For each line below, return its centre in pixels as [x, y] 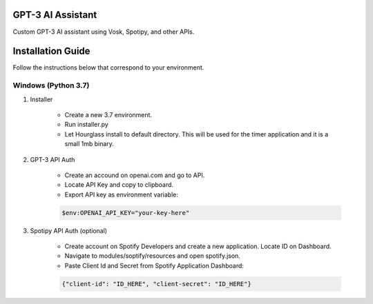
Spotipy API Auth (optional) [68, 230]
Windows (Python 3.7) [51, 85]
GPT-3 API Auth [52, 159]
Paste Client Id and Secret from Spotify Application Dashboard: [154, 265]
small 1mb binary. [89, 144]
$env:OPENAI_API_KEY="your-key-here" [126, 213]
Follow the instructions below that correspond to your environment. [108, 68]
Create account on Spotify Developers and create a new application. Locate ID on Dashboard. [198, 246]
